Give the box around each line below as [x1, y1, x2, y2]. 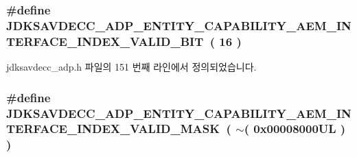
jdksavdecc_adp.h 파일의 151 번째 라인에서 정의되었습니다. [6, 60, 257, 74]
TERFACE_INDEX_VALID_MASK [6, 120, 220, 137]
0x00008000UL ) [253, 120, 346, 137]
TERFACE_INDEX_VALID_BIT [6, 32, 204, 49]
